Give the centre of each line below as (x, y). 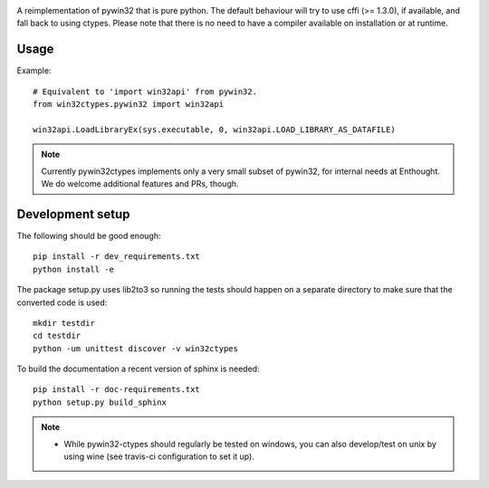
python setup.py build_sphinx (100, 402)
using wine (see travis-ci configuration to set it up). (159, 456)
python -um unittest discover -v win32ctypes (136, 348)
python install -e (74, 269)
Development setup (73, 214)
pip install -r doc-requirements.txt (117, 390)
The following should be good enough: (89, 235)
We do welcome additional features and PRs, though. (140, 184)
